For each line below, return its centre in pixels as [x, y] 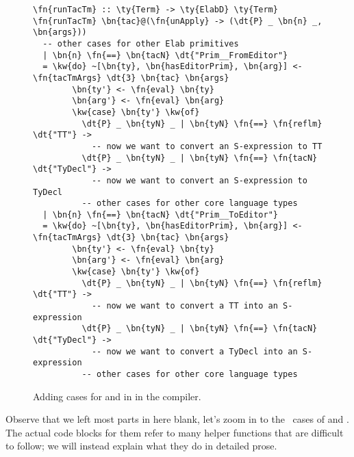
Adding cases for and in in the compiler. [117, 396]
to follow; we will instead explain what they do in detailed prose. [141, 446]
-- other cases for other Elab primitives [141, 43]
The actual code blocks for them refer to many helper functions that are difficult [175, 432]
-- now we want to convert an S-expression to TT [207, 146]
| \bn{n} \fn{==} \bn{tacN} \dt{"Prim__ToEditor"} [160, 214]
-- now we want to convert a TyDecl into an [194, 351]
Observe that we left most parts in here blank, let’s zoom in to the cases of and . [177, 419]
